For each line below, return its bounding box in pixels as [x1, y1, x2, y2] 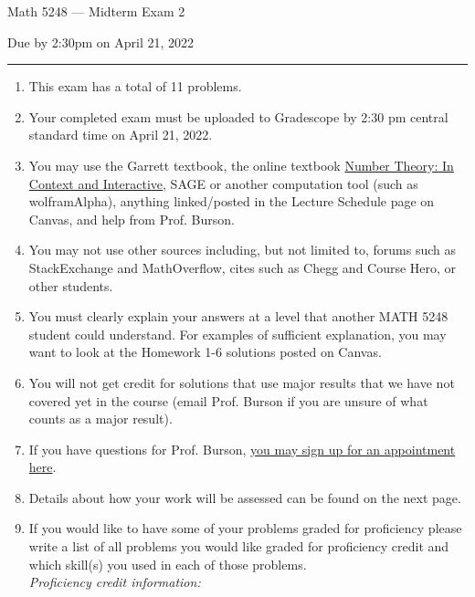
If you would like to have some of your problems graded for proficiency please [28, 518, 462, 538]
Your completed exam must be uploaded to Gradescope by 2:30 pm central [28, 107, 449, 126]
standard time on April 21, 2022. [28, 125, 213, 144]
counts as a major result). [28, 409, 173, 428]
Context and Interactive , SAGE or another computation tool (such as [28, 173, 418, 193]
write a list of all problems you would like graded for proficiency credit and [28, 537, 449, 556]
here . [28, 457, 57, 477]
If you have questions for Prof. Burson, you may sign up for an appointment [28, 439, 456, 458]
